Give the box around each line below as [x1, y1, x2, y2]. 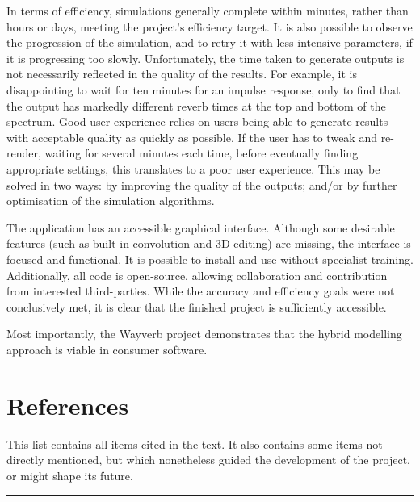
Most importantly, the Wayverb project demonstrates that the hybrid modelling [6, 325, 402, 342]
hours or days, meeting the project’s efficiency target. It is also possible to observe [6, 18, 413, 35]
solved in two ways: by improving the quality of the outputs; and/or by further [6, 176, 397, 193]
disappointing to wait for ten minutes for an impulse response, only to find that [6, 81, 401, 98]
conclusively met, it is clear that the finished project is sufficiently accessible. [6, 298, 387, 315]
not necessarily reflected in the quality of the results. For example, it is [6, 65, 357, 82]
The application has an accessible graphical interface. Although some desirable [6, 219, 395, 236]
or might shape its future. [6, 466, 133, 483]
